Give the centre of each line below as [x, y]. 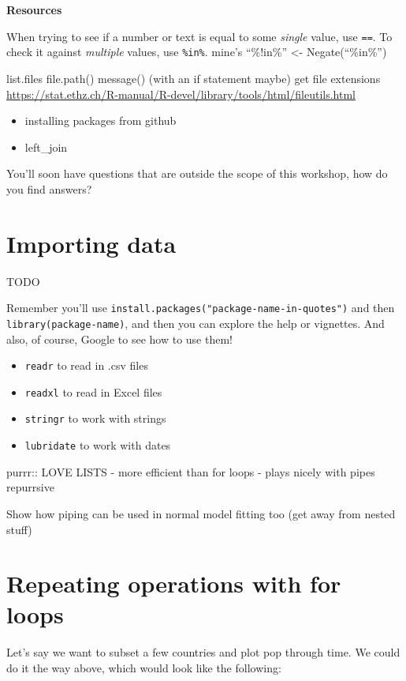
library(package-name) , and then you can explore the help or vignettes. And [196, 323]
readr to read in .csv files [86, 365]
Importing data [91, 243]
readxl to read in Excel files [93, 391]
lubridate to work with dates [98, 445]
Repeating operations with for [174, 583]
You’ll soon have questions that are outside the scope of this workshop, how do [197, 173]
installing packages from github [101, 120]
